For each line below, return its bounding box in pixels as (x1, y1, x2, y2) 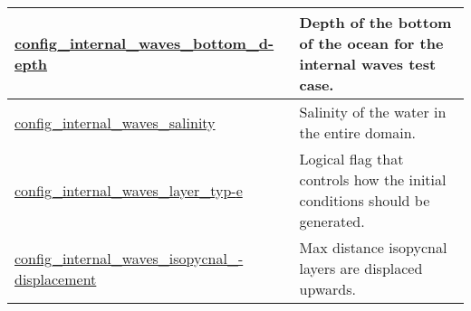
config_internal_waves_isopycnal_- (14, 247, 244, 269)
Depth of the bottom (299, 12, 452, 33)
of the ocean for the (299, 33, 444, 53)
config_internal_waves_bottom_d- (14, 33, 274, 53)
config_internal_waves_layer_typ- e (14, 179, 243, 201)
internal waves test (299, 53, 437, 74)
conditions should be (299, 190, 430, 211)
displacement (14, 268, 97, 289)
